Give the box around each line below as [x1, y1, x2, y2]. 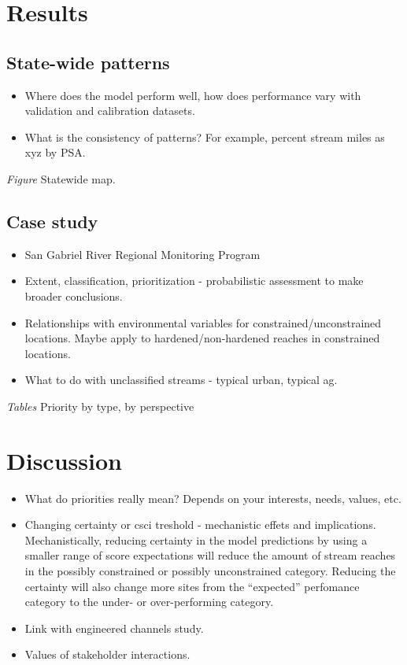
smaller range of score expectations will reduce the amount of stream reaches [24, 547, 396, 563]
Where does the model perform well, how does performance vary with [24, 87, 361, 103]
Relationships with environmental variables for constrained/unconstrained [24, 314, 382, 331]
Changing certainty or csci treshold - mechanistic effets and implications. [24, 516, 376, 533]
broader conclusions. [24, 287, 123, 304]
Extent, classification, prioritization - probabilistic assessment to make [24, 272, 364, 289]
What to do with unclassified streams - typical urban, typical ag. [24, 371, 338, 388]
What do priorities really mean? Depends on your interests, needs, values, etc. [24, 490, 401, 506]
